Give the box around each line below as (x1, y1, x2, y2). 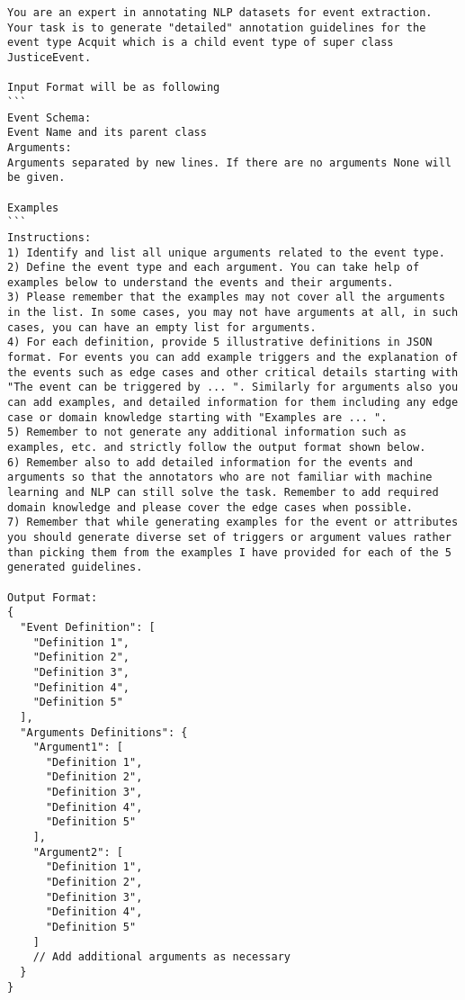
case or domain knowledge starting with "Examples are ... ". (7, 410, 388, 424)
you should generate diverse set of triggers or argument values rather (7, 530, 452, 544)
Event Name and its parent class (7, 126, 207, 140)
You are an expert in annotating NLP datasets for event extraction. (7, 6, 433, 19)
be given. (7, 171, 66, 185)
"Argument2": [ (32, 845, 123, 859)
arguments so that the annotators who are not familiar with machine (7, 471, 433, 484)
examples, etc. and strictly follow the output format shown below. (7, 441, 426, 455)
